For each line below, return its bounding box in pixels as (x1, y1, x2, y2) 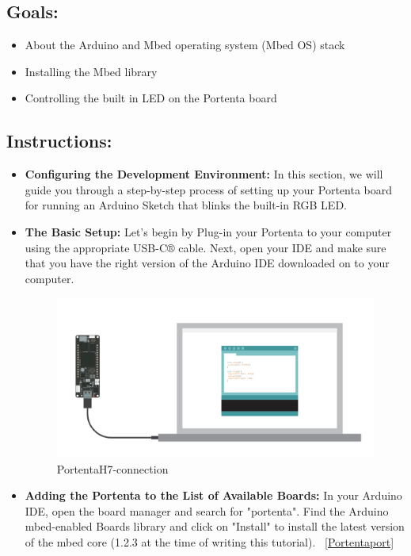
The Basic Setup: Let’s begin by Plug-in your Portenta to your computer (25, 223, 392, 240)
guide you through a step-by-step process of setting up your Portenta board (25, 181, 392, 197)
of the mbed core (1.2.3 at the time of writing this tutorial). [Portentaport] (25, 533, 394, 550)
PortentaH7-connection (56, 460, 169, 477)
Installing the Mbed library (25, 63, 158, 79)
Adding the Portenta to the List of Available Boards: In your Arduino (25, 487, 402, 504)
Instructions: (6, 128, 112, 153)
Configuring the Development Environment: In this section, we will (25, 166, 383, 182)
